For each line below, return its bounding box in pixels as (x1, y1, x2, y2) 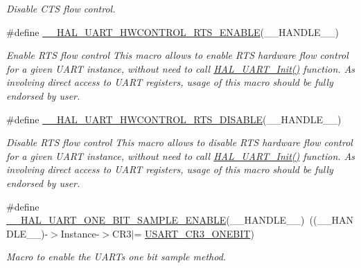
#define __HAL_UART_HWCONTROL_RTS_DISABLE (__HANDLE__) (6, 111, 342, 126)
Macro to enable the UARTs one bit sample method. (6, 249, 227, 264)
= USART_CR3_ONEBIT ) (134, 226, 254, 240)
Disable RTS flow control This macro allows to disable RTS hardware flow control (6, 135, 353, 150)
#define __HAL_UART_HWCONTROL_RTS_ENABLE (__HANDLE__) (6, 24, 339, 39)
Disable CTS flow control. (6, 1, 116, 15)
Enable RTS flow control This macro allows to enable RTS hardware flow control (6, 48, 349, 62)
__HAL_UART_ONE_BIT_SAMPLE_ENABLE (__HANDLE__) (6, 213, 305, 227)
